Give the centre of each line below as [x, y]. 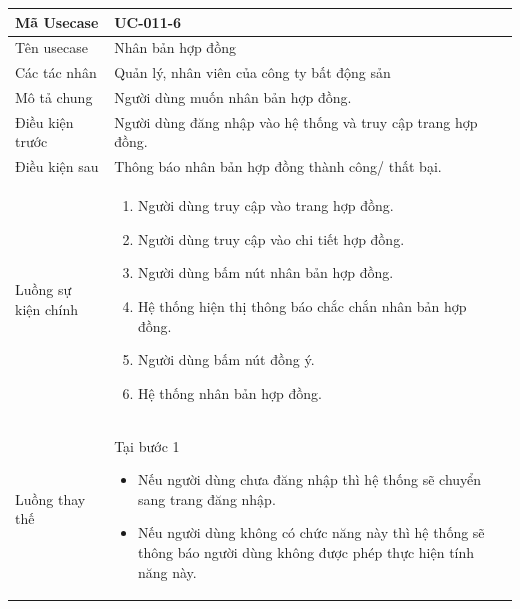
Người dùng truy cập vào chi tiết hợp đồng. [271, 238]
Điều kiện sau [57, 166]
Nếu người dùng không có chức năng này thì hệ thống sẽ [311, 532]
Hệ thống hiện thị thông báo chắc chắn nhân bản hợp [302, 305]
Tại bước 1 [147, 445]
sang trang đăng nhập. [206, 498]
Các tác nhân [56, 72]
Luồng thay [50, 498]
